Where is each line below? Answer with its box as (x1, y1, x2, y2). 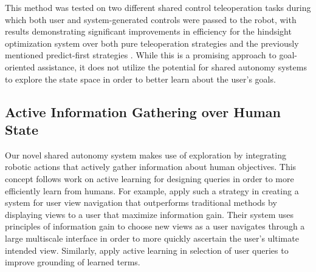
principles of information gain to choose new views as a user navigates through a (5, 220, 305, 233)
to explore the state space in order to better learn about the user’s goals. (5, 72, 276, 85)
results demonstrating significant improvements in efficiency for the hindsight (5, 25, 292, 38)
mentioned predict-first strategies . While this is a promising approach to (5, 49, 276, 61)
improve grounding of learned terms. (5, 256, 140, 268)
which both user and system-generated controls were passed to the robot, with (5, 13, 297, 25)
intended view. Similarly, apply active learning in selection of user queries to (5, 243, 289, 256)
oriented (5, 60, 35, 73)
